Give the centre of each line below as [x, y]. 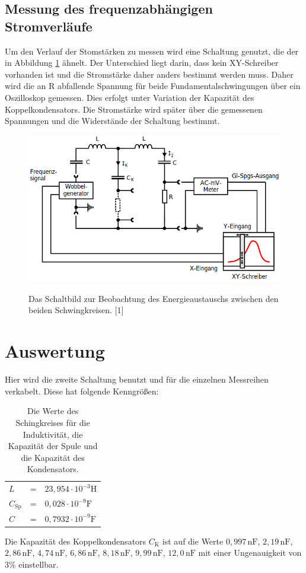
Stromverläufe [49, 26]
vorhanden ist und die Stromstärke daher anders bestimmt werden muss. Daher [149, 74]
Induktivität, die [53, 434]
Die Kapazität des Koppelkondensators [76, 541]
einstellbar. [39, 564]
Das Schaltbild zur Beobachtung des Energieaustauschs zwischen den [154, 298]
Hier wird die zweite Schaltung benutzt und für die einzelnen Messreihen [137, 379]
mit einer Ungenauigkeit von [250, 553]
